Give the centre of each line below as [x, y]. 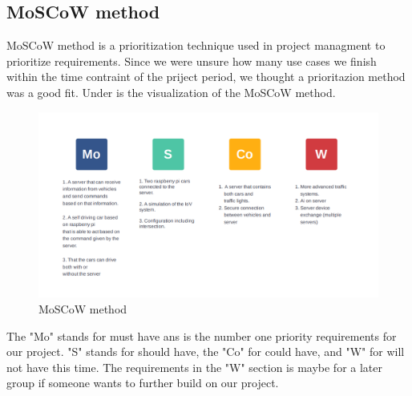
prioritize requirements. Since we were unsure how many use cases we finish [192, 61]
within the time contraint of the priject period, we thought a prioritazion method [206, 77]
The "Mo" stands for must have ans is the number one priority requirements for [202, 335]
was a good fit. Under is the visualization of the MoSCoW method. [171, 92]
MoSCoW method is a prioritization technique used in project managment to [196, 45]
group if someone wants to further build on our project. [143, 383]
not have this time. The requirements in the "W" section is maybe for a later [194, 367]
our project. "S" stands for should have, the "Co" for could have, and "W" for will [206, 352]
